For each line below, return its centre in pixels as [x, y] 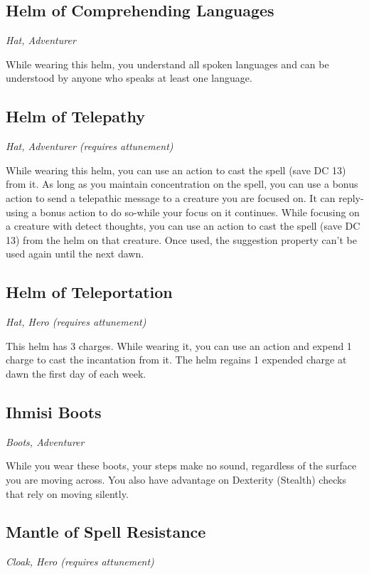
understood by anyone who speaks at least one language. [129, 78]
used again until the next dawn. [75, 254]
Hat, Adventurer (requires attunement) [90, 146]
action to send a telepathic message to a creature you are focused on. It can [171, 197]
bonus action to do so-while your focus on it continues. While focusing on [200, 212]
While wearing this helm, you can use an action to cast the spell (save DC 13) [176, 170]
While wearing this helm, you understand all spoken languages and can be [167, 64]
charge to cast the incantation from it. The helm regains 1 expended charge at [176, 360]
